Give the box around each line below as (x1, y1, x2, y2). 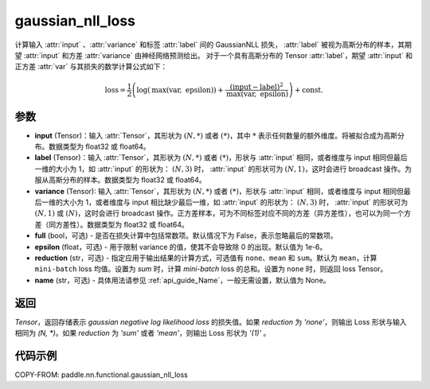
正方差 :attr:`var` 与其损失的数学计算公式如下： (14, 62, 168, 72)
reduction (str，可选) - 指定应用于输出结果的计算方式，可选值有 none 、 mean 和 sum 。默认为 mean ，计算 (34, 253, 377, 263)
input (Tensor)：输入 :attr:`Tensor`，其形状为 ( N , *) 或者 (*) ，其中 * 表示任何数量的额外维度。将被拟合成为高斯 (34, 130, 398, 140)
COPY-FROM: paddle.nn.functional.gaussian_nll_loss (14, 370, 189, 379)
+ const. (295, 85, 324, 95)
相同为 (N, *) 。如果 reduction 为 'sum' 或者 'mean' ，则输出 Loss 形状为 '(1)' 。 (14, 329, 271, 338)
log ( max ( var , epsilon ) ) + (136, 85, 225, 95)
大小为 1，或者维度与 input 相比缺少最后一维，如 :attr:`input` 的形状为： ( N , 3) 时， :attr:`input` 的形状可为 (62, 197, 408, 207)
